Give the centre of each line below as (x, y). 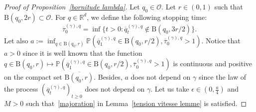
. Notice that (221, 40)
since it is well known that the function (82, 53)
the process (21, 89)
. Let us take (170, 89)
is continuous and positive (213, 63)
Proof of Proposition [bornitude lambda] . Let (72, 6)
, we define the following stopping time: (147, 17)
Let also (16, 40)
